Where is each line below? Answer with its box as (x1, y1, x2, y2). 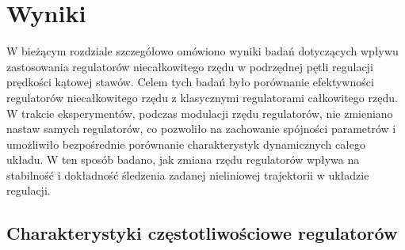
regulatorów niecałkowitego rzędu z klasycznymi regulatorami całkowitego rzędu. (6, 89, 398, 105)
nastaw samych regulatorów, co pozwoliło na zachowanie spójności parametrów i (6, 120, 396, 137)
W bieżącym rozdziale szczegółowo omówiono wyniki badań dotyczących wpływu (6, 43, 399, 59)
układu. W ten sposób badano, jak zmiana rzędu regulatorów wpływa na (6, 151, 360, 168)
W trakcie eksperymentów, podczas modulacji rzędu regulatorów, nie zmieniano (6, 104, 393, 121)
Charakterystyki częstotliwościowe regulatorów (6, 221, 398, 245)
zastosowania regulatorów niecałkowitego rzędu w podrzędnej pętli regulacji (6, 58, 373, 74)
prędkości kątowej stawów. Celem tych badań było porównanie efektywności (6, 74, 374, 90)
